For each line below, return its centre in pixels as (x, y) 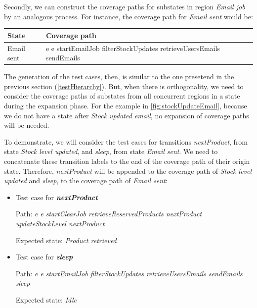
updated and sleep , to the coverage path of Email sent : (86, 180)
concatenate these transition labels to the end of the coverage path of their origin (127, 161)
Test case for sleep (44, 257)
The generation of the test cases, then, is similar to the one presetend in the (119, 77)
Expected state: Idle (46, 299)
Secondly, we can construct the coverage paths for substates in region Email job (125, 6)
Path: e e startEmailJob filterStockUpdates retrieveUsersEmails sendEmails (129, 273)
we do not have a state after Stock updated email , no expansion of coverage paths (127, 115)
